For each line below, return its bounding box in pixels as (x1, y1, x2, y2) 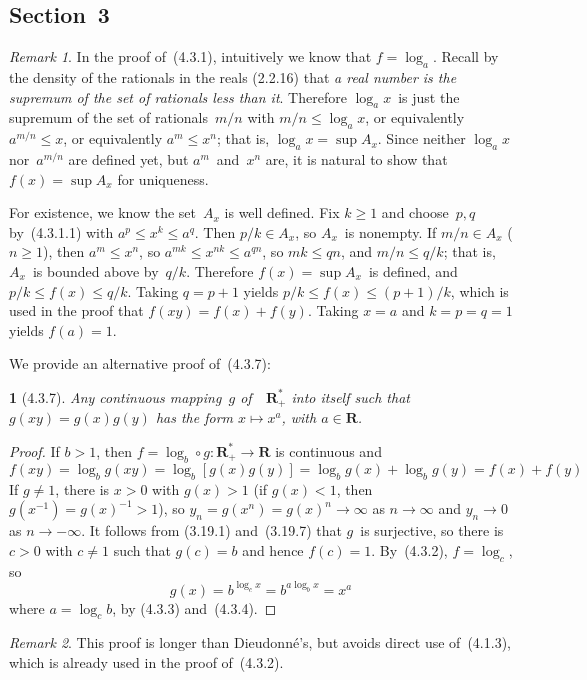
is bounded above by (32, 260, 159, 281)
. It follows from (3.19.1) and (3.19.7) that (81, 520, 342, 541)
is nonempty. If (344, 221, 437, 242)
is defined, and (368, 260, 458, 281)
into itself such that (291, 386, 410, 407)
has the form (155, 407, 234, 428)
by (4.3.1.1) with (9, 221, 114, 242)
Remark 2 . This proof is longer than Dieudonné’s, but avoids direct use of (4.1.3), (9, 632, 511, 653)
